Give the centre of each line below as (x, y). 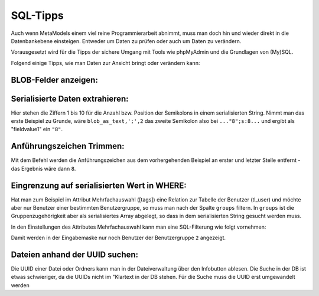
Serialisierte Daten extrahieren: (70, 98)
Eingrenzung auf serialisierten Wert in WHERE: (99, 185)
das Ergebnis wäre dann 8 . (43, 168)
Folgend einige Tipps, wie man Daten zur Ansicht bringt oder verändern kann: (105, 63)
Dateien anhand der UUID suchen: (75, 255)
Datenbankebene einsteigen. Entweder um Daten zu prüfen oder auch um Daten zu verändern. (126, 41)
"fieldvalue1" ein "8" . (37, 129)
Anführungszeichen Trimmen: (68, 146)
